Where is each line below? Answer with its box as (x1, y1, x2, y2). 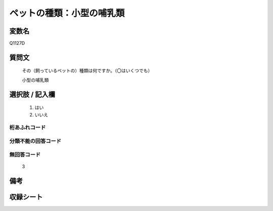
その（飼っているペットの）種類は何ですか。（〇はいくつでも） (22, 68, 153, 74)
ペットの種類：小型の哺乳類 (9, 8, 125, 19)
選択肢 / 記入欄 (9, 90, 56, 98)
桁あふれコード (9, 124, 46, 131)
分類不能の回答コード (9, 137, 62, 144)
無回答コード (9, 151, 41, 158)
